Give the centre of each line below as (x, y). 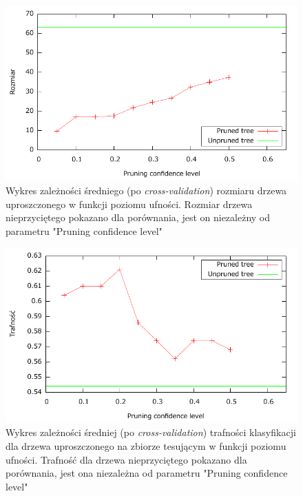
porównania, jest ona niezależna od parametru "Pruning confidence (147, 473)
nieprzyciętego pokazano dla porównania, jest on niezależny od (138, 217)
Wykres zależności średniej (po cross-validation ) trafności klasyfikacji (151, 432)
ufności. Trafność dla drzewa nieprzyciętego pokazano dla (126, 459)
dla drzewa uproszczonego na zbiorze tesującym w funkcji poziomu (146, 445)
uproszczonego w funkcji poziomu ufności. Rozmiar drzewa (129, 204)
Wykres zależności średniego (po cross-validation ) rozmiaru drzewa (146, 190)
